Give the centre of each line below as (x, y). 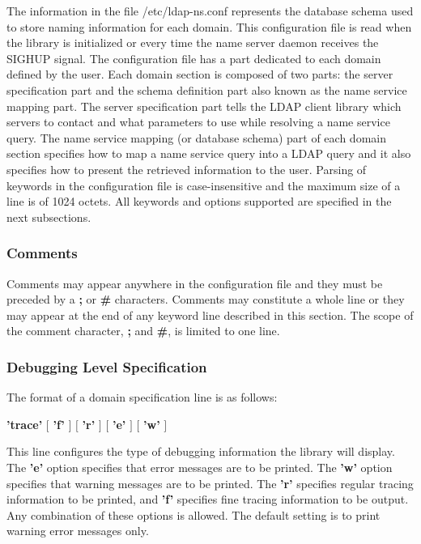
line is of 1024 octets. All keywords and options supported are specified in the (199, 201)
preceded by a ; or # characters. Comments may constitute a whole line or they (206, 299)
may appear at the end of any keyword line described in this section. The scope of (210, 314)
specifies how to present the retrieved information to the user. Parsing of (187, 169)
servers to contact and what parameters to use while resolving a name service (198, 122)
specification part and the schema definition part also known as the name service (207, 89)
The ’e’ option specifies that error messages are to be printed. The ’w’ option (200, 467)
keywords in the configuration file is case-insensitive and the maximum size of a (204, 185)
